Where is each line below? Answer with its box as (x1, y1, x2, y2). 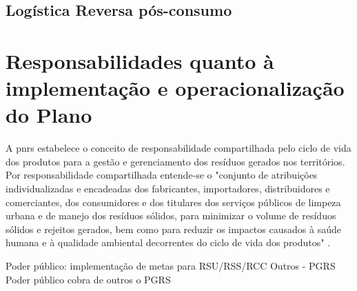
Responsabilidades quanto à (6, 46, 274, 74)
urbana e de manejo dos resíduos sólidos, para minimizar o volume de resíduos (6, 208, 336, 223)
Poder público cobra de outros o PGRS (6, 272, 171, 286)
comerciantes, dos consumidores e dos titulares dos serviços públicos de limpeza (6, 194, 341, 209)
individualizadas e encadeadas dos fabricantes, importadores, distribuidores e (6, 181, 330, 196)
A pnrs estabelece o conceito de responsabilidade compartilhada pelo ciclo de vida (6, 141, 351, 155)
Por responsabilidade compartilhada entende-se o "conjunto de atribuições (6, 168, 318, 182)
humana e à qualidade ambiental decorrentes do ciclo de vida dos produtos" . (6, 235, 331, 250)
